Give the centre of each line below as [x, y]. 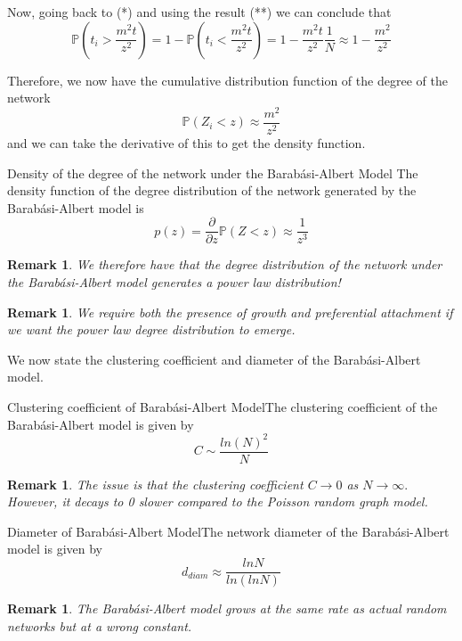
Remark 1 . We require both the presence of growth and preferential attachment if [230, 312]
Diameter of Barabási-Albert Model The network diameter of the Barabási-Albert [228, 531]
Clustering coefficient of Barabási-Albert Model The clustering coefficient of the [223, 406]
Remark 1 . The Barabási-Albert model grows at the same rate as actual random [227, 608]
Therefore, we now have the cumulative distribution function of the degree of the [227, 80]
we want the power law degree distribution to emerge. [151, 329]
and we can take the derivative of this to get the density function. [186, 142]
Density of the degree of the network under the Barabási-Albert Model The [213, 173]
